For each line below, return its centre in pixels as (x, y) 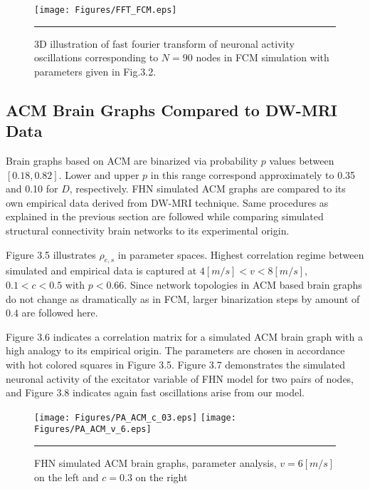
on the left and (67, 477)
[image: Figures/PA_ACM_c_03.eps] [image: (135, 417)
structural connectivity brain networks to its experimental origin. (148, 230)
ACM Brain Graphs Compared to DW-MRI (171, 109)
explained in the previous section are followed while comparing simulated (165, 216)
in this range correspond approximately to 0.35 (253, 174)
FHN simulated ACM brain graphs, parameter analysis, (155, 463)
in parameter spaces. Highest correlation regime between (241, 254)
